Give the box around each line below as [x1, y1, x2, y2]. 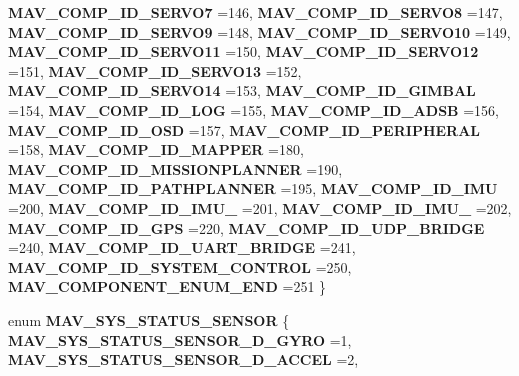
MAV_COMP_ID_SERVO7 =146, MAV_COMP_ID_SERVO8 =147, [8, 2, 503, 22]
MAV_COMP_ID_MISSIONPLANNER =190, [8, 158, 343, 179]
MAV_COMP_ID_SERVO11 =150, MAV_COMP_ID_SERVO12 [8, 41, 479, 62]
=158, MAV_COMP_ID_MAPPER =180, [8, 139, 304, 160]
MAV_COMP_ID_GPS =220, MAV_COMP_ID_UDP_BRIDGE [8, 217, 485, 238]
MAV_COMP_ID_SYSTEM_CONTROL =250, [8, 256, 352, 277]
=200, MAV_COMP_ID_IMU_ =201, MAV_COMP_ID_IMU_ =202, [8, 197, 512, 218]
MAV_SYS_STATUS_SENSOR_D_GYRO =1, [8, 329, 352, 350]
